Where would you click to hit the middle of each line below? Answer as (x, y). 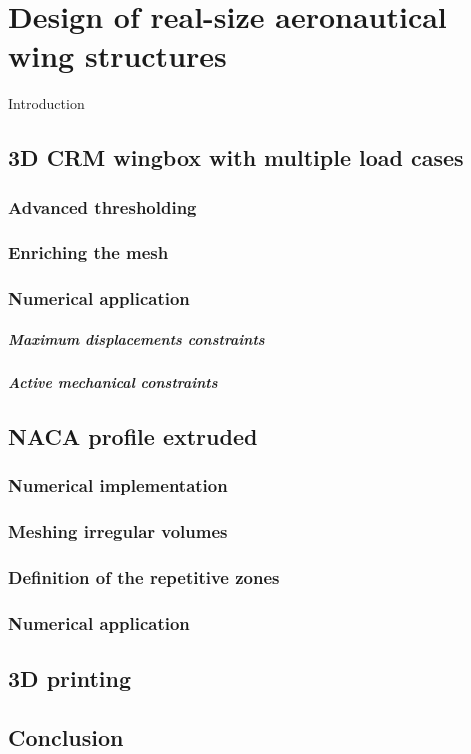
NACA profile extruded (133, 435)
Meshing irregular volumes (118, 530)
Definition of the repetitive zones (144, 576)
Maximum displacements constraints (136, 338)
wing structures (117, 55)
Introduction (46, 103)
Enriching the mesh (88, 252)
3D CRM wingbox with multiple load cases (236, 157)
